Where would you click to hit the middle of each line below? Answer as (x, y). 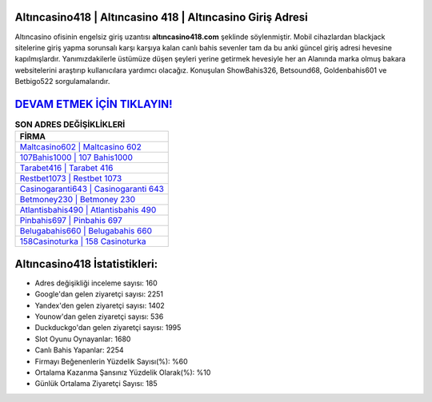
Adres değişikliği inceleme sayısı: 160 (96, 283)
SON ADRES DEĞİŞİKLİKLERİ (70, 125)
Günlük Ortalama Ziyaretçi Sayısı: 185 (96, 384)
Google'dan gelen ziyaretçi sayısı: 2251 (99, 294)
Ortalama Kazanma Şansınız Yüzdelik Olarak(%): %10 (123, 372)
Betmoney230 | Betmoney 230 (78, 200)
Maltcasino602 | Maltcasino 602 (80, 147)
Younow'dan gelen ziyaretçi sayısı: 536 (99, 316)
